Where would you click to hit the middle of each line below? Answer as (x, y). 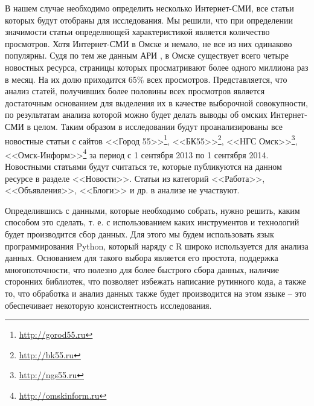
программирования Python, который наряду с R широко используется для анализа (157, 246)
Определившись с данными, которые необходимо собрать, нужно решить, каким (152, 210)
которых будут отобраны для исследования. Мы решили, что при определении (149, 20)
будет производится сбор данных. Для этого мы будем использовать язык (139, 234)
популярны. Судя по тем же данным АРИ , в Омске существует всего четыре (147, 55)
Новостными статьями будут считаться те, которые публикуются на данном (143, 166)
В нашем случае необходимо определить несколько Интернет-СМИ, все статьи (149, 8)
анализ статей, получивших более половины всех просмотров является (135, 91)
